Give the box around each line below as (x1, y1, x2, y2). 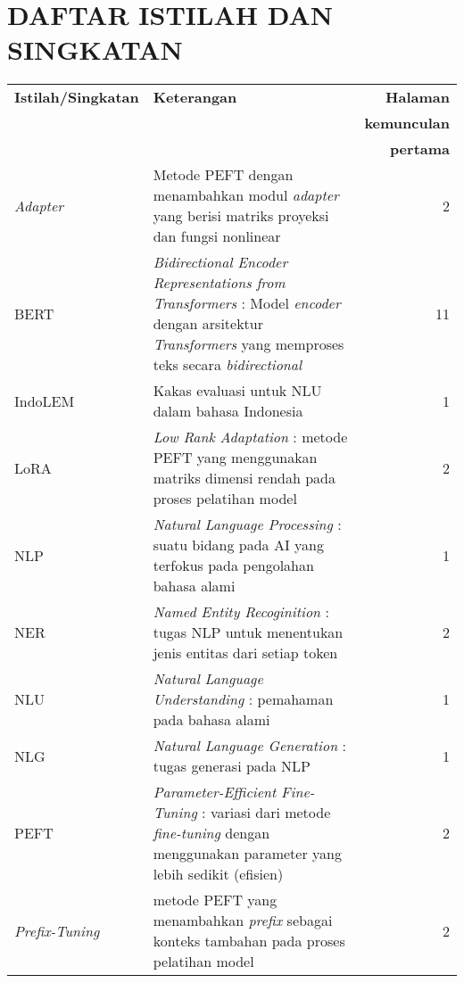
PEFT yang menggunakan (153, 447, 318, 468)
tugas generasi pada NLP (153, 756, 311, 777)
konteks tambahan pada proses (153, 930, 345, 952)
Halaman (385, 87, 450, 108)
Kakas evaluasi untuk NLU (153, 380, 322, 401)
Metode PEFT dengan (153, 164, 294, 186)
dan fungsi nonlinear (153, 226, 281, 247)
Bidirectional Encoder (153, 252, 288, 273)
